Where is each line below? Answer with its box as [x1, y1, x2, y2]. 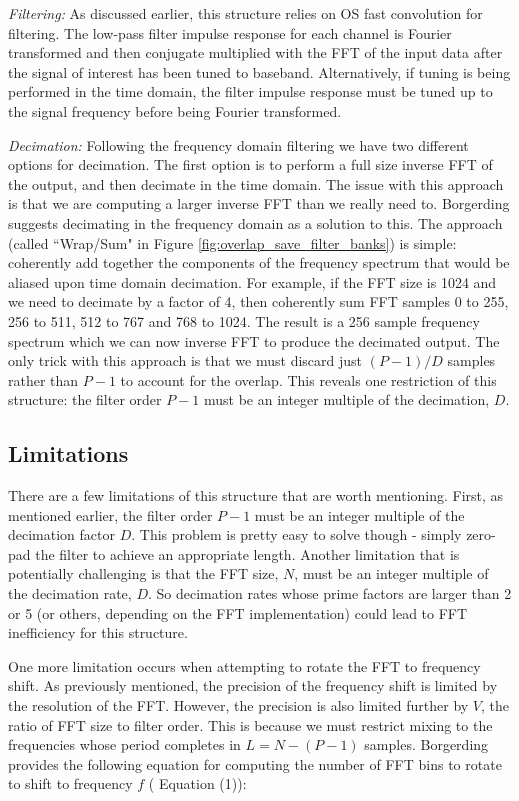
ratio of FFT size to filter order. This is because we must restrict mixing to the [8, 714, 493, 735]
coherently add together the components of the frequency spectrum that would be [8, 252, 510, 273]
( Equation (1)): [148, 773, 247, 794]
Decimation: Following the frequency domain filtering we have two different [8, 134, 469, 155]
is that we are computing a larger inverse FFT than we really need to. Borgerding [8, 193, 510, 214]
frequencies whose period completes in [8, 734, 241, 755]
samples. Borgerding [364, 734, 489, 755]
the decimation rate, [8, 583, 132, 604]
